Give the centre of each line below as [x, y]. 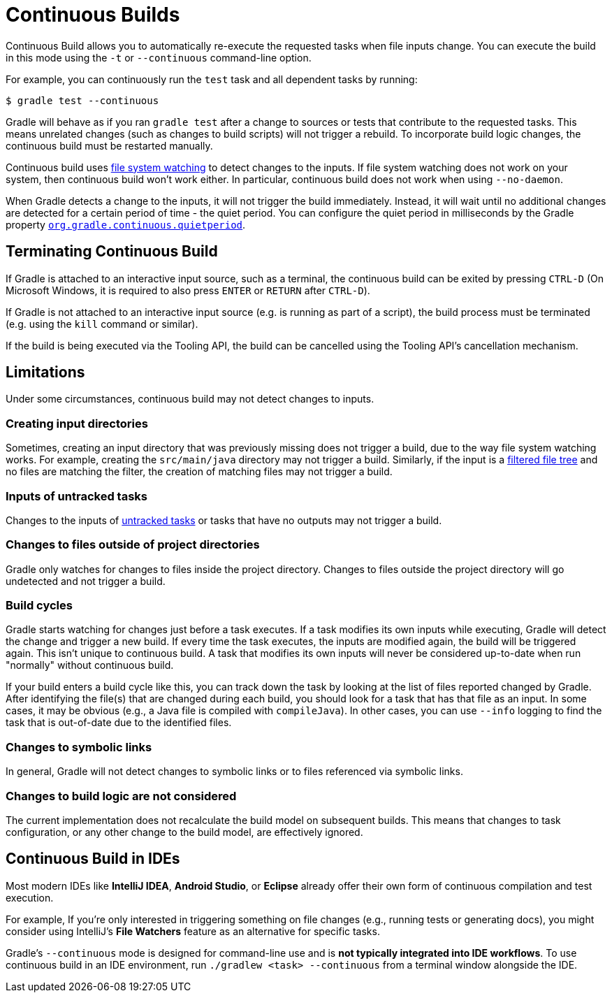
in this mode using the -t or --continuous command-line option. [159, 57]
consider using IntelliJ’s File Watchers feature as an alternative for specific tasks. [193, 931]
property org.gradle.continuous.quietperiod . [126, 224]
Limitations [45, 373]
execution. [30, 897]
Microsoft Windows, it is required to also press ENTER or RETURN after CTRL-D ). [188, 290]
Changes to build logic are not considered [121, 796]
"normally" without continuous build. [90, 665]
